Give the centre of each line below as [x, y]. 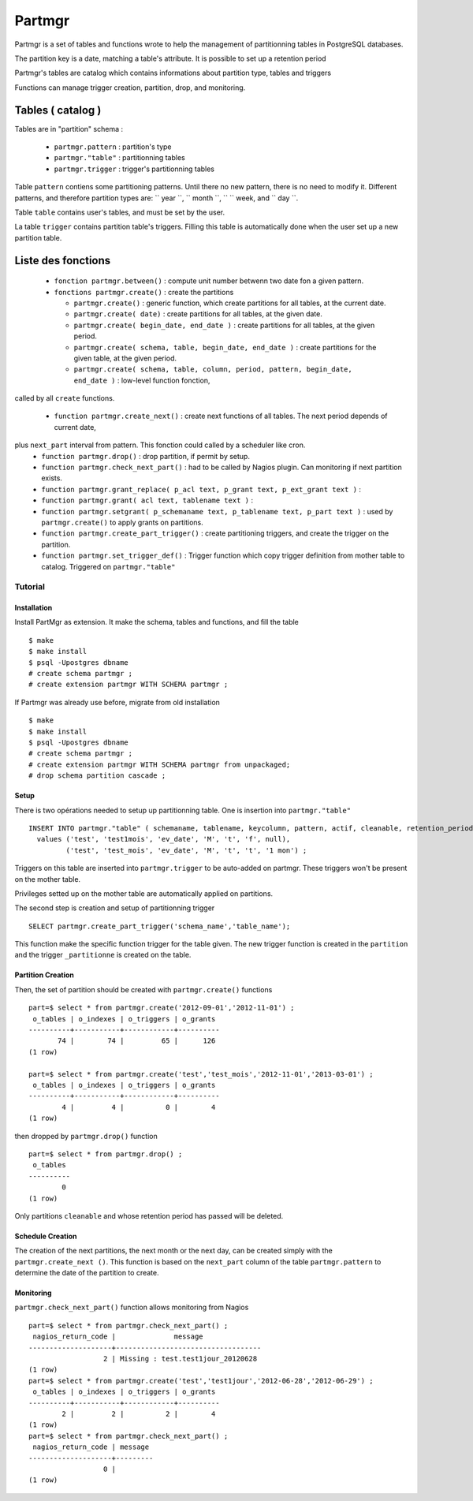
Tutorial [30, 587]
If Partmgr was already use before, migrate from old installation [117, 702]
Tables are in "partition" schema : [69, 129]
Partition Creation [44, 975]
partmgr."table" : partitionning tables [119, 158]
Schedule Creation [46, 1236]
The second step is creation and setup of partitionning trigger [115, 908]
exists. [52, 478]
